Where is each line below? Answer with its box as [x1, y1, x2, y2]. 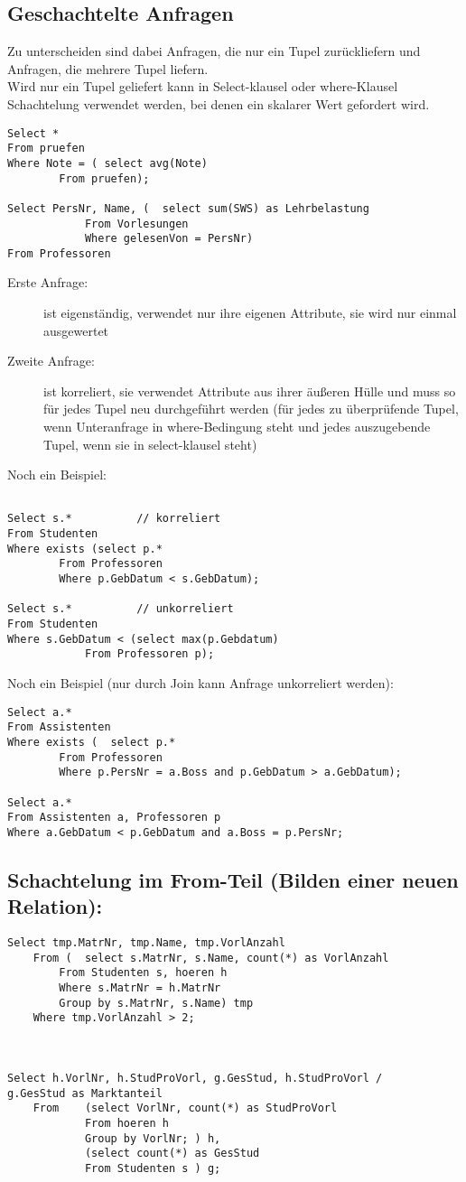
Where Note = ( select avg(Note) [7, 156, 208, 170]
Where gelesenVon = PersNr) [84, 232, 254, 246]
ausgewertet [43, 321, 109, 340]
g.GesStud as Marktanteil [7, 1086, 163, 1100]
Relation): [7, 892, 103, 920]
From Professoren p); [84, 647, 215, 661]
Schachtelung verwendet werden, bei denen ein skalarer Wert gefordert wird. [7, 94, 430, 113]
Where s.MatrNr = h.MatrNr [59, 982, 221, 995]
